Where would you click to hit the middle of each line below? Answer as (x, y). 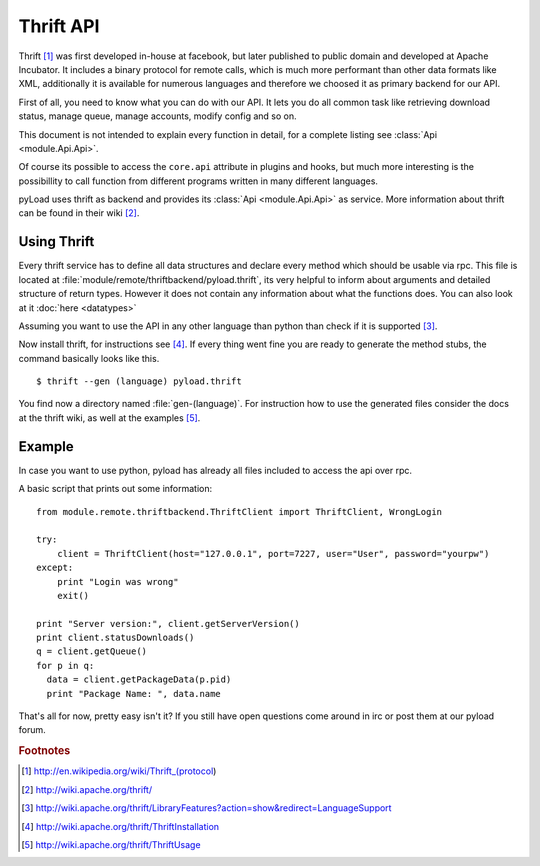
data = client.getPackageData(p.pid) (139, 679)
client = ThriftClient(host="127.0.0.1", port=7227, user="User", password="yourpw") (273, 553)
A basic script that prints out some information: (115, 489)
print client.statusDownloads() (115, 638)
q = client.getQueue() (92, 651)
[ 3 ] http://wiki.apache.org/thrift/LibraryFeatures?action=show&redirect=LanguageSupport (206, 808)
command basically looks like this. (89, 358)
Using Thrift (56, 241)
